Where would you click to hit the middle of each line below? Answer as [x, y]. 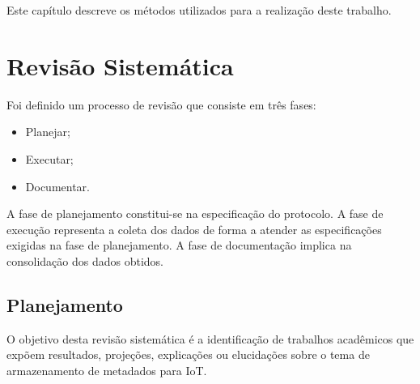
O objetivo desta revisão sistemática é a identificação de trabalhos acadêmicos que [210, 338]
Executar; [49, 158]
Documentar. [57, 186]
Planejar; [48, 132]
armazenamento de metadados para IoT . [107, 370]
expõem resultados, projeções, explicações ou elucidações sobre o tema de [188, 354]
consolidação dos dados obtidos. [85, 260]
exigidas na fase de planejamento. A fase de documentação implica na [179, 245]
